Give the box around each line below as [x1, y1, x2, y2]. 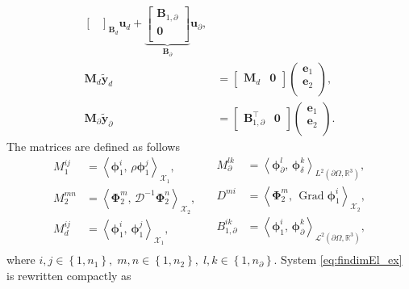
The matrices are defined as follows [6, 137, 180, 154]
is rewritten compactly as [6, 266, 131, 283]
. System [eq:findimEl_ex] [273, 251, 403, 268]
